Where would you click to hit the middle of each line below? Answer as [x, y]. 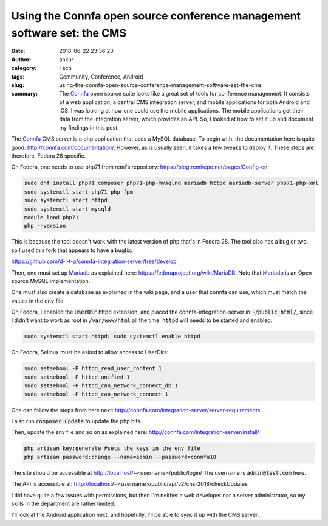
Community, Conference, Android [101, 77]
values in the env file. [38, 301]
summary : [25, 94]
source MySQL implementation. [51, 281]
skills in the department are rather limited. [63, 503]
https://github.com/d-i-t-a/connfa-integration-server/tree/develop [94, 261]
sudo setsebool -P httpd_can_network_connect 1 [96, 394]
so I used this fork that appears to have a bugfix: [72, 250]
